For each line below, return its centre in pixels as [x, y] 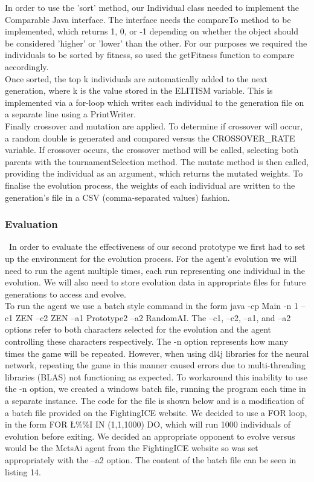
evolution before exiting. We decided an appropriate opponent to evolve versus [150, 436]
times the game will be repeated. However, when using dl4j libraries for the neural [157, 353]
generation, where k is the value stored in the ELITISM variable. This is [139, 90]
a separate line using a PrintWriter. [71, 114]
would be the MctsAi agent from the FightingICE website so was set [132, 448]
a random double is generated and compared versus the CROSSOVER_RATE [150, 138]
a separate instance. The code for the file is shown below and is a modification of [155, 401]
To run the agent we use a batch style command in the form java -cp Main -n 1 [152, 306]
